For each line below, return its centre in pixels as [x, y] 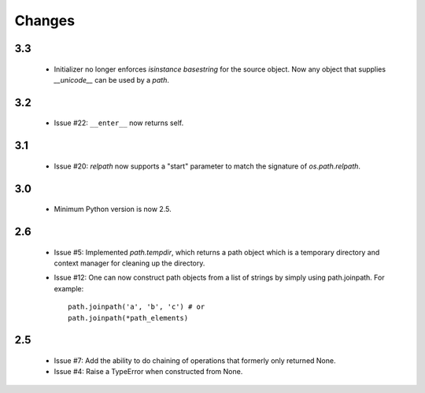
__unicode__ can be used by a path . [111, 80]
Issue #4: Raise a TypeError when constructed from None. [148, 372]
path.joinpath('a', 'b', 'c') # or [137, 307]
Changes [44, 20]
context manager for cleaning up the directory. [129, 263]
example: [69, 288]
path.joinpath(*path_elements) [128, 318]
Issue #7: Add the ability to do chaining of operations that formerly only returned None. [195, 360]
